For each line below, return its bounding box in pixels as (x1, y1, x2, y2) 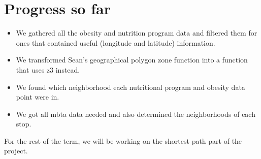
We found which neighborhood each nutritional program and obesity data (16, 81, 245, 92)
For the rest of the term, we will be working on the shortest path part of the (4, 135, 242, 146)
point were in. (16, 91, 59, 102)
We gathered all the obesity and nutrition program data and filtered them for (16, 27, 257, 38)
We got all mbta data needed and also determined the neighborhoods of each (16, 108, 255, 119)
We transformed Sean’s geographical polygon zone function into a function (16, 54, 248, 65)
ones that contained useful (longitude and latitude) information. (16, 37, 215, 48)
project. (4, 145, 28, 156)
